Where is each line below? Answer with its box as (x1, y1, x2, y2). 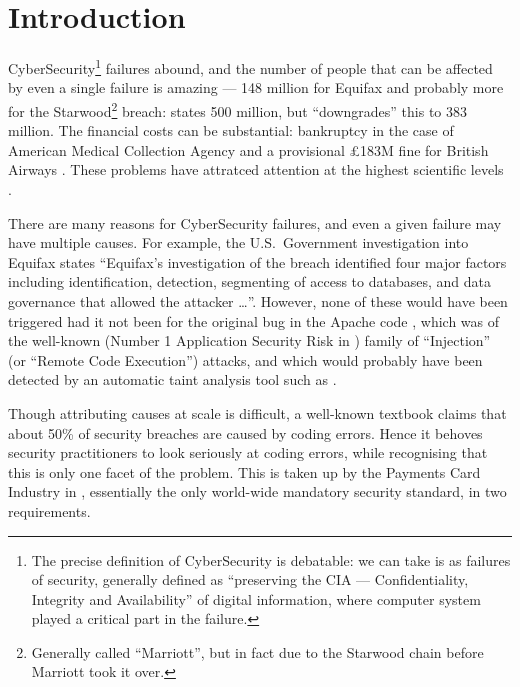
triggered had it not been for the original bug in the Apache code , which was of (8, 310, 500, 331)
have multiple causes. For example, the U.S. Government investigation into (8, 232, 469, 253)
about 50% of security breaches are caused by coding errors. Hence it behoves (8, 422, 483, 443)
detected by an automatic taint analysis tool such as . (8, 369, 337, 390)
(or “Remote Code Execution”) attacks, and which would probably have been (8, 349, 483, 370)
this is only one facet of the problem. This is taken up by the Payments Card (8, 461, 481, 482)
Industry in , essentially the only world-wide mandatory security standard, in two (8, 481, 507, 502)
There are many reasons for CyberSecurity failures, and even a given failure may (8, 212, 502, 233)
